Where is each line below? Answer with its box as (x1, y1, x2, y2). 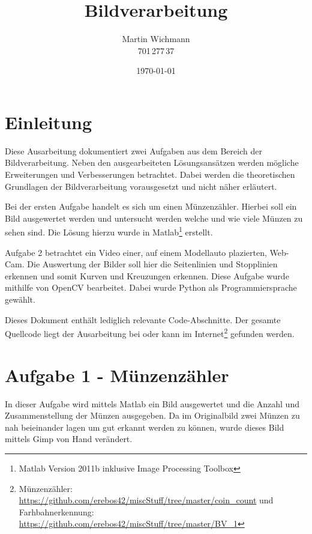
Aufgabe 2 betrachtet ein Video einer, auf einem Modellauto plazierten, (5, 246, 267, 258)
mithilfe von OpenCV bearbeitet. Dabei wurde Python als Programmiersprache (5, 281, 297, 294)
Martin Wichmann (122, 32, 190, 45)
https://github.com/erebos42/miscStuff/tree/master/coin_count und (19, 494, 274, 506)
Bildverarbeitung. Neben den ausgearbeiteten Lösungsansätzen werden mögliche (5, 156, 299, 169)
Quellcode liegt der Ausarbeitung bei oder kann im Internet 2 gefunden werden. (5, 326, 295, 339)
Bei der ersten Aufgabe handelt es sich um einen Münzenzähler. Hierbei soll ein (5, 200, 297, 213)
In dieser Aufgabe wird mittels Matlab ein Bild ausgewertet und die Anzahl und (5, 397, 299, 410)
